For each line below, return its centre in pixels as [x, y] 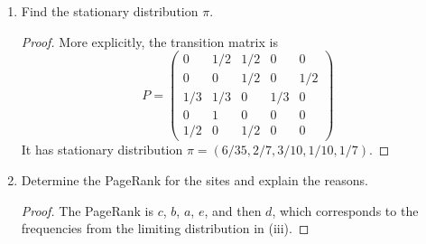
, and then [233, 210]
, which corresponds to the [345, 210]
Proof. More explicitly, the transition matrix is [149, 41]
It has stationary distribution [102, 150]
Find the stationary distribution [110, 11]
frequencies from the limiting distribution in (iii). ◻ [165, 228]
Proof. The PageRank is [88, 210]
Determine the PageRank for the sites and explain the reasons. [194, 180]
